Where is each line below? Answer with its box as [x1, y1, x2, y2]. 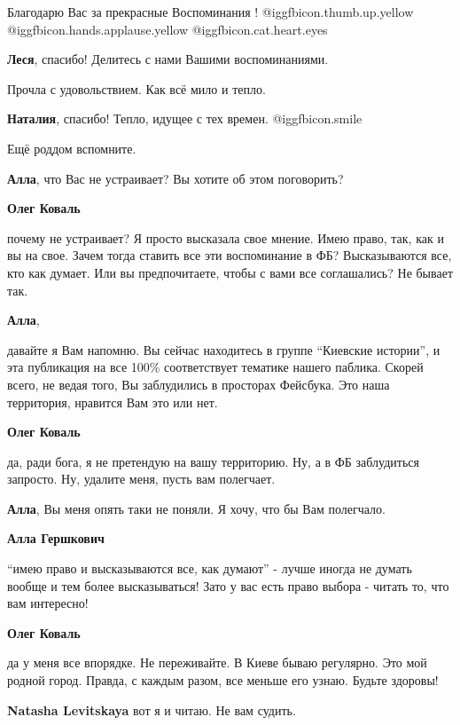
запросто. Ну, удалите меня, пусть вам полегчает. [7, 469, 276, 488]
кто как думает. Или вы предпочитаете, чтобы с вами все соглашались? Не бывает [7, 263, 454, 281]
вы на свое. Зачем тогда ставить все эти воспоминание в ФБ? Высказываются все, [7, 246, 452, 264]
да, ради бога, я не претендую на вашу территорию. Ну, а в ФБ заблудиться [7, 452, 419, 470]
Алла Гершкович [7, 529, 105, 548]
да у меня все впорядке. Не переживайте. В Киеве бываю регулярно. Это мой [7, 653, 427, 672]
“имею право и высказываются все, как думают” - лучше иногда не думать [7, 559, 412, 578]
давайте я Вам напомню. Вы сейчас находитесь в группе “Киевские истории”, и [7, 340, 441, 359]
